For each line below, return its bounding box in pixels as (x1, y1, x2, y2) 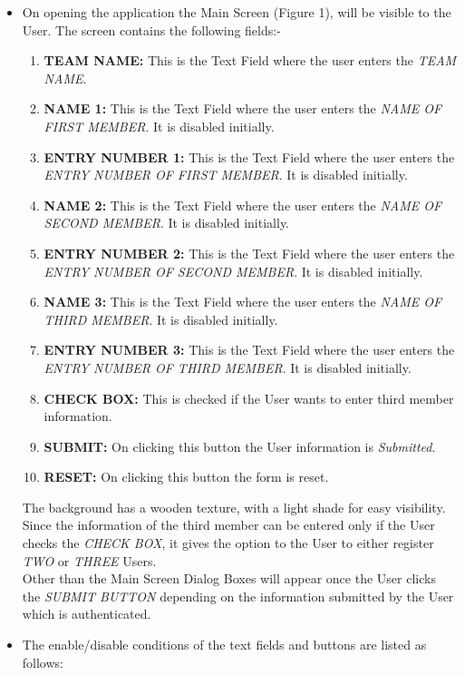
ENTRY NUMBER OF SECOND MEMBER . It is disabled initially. (44, 261, 423, 280)
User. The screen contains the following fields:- (22, 20, 281, 39)
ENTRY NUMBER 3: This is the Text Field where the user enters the (44, 340, 455, 359)
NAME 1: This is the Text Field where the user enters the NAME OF (44, 99, 442, 118)
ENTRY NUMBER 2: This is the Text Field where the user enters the (44, 243, 455, 262)
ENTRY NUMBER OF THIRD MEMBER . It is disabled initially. (44, 357, 412, 377)
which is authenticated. (22, 604, 151, 623)
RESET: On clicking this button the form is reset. (44, 467, 329, 486)
